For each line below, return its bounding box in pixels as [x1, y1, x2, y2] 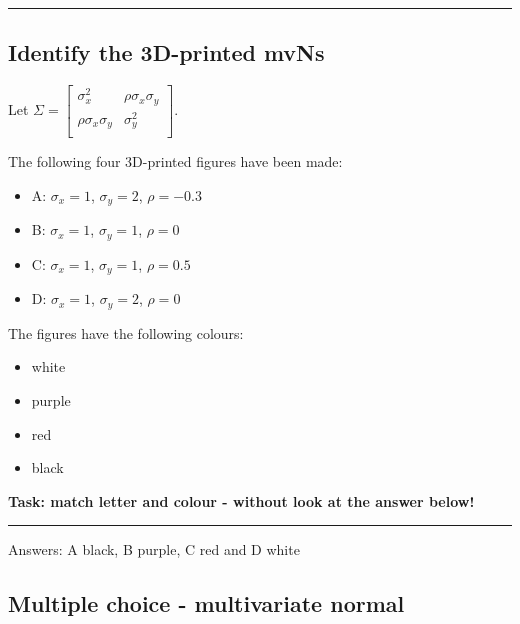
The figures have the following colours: [8, 322, 244, 343]
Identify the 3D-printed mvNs [8, 37, 325, 68]
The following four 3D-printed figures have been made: [8, 151, 343, 172]
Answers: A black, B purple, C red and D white [8, 539, 300, 560]
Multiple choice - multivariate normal [8, 588, 405, 619]
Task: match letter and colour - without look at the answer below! [8, 490, 475, 511]
